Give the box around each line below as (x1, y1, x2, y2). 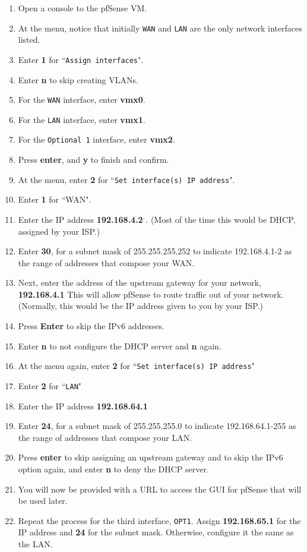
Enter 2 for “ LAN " (18, 379, 82, 392)
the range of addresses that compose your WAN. (18, 256, 195, 269)
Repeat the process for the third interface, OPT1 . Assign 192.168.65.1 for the (18, 514, 301, 526)
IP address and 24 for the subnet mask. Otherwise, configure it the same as (18, 526, 294, 538)
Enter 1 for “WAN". (18, 193, 91, 206)
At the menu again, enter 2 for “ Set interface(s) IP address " (18, 359, 255, 372)
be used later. (18, 494, 68, 507)
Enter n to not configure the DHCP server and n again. (18, 339, 221, 352)
